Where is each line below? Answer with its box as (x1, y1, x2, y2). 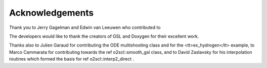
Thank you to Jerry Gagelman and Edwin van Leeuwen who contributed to (9, 24, 161, 30)
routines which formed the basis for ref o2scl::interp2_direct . (9, 56, 134, 62)
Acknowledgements (9, 7, 94, 18)
